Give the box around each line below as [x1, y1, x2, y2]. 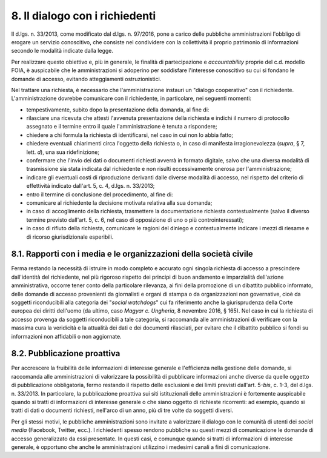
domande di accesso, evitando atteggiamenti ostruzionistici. [11, 75, 162, 82]
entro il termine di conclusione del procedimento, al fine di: [26, 191, 173, 198]
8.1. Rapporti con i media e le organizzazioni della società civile [11, 249, 254, 259]
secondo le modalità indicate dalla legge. [11, 47, 114, 55]
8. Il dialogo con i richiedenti [11, 9, 156, 22]
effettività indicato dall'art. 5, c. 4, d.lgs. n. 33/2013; [26, 182, 155, 190]
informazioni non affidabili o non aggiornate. [11, 333, 122, 340]
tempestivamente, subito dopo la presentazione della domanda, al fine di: [26, 106, 210, 113]
